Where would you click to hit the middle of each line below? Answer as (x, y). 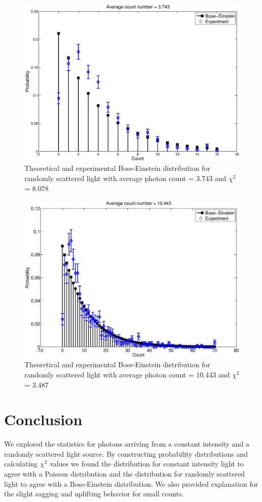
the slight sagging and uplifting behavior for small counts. (94, 494)
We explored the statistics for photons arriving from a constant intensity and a (127, 444)
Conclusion (43, 419)
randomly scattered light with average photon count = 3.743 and (125, 178)
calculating (21, 464)
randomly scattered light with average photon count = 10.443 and (127, 374)
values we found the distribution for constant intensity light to (146, 464)
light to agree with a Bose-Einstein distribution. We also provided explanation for (131, 483)
